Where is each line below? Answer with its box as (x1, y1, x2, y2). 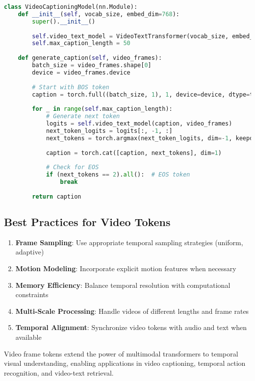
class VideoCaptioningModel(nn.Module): (4, 3, 138, 10)
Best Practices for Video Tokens (4, 214, 171, 229)
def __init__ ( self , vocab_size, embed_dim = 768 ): (18, 10, 180, 18)
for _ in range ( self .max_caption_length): (32, 105, 173, 113)
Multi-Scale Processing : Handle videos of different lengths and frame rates (15, 305, 249, 316)
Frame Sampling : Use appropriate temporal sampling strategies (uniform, (15, 237, 243, 247)
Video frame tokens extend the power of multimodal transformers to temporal (4, 348, 238, 358)
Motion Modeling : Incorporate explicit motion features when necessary (15, 263, 236, 274)
